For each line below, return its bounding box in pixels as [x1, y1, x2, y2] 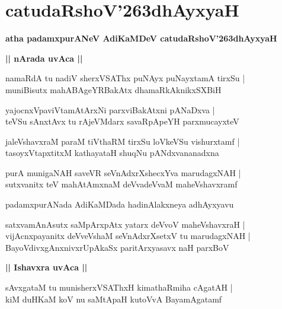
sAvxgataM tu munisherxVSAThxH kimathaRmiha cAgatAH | [5, 281, 233, 294]
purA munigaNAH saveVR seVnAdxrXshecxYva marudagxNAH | [5, 166, 241, 179]
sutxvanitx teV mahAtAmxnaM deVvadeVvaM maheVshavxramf [5, 178, 238, 190]
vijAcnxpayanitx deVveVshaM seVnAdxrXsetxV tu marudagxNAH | [5, 230, 251, 242]
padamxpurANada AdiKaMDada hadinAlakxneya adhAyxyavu [5, 198, 234, 211]
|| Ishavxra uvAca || [5, 261, 88, 273]
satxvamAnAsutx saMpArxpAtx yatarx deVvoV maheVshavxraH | [5, 218, 245, 230]
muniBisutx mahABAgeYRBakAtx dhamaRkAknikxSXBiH [5, 83, 222, 95]
